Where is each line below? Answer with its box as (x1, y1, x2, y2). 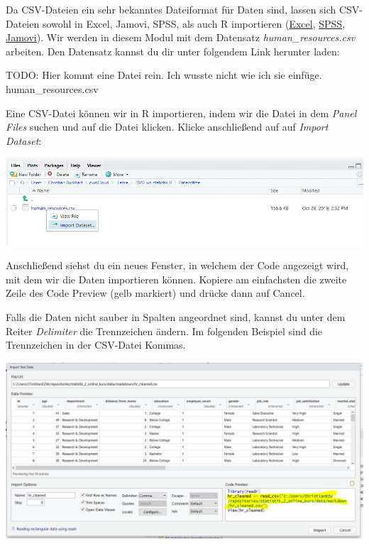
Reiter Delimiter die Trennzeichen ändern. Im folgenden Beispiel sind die (6, 323, 323, 338)
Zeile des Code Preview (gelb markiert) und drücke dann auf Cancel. (6, 285, 305, 300)
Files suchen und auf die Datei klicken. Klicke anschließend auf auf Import (6, 119, 329, 134)
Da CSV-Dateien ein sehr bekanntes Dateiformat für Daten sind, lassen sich (6, 2, 336, 16)
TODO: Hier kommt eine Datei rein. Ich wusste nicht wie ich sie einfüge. (6, 67, 322, 82)
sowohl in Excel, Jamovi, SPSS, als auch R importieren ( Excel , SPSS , (42, 16, 346, 31)
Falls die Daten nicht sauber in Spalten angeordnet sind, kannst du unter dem (6, 310, 346, 325)
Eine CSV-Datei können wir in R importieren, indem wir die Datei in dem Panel (6, 105, 357, 120)
